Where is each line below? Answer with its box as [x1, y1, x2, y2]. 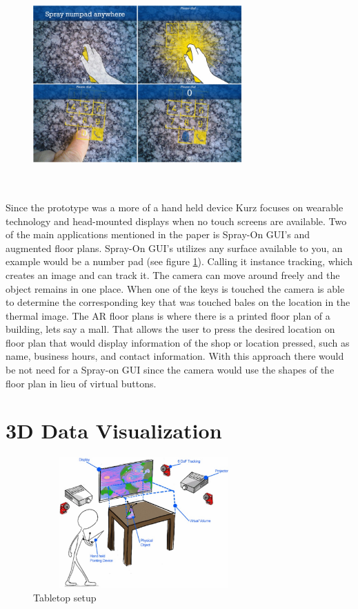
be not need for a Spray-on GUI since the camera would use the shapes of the [6, 362, 335, 377]
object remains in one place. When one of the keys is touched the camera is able [6, 281, 345, 296]
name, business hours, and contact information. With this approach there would [6, 349, 344, 363]
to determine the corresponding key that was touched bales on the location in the [6, 295, 350, 309]
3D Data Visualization [6, 416, 222, 445]
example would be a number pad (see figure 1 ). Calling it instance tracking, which [6, 254, 353, 269]
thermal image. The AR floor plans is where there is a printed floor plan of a [6, 308, 330, 322]
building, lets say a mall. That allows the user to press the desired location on [6, 322, 335, 336]
